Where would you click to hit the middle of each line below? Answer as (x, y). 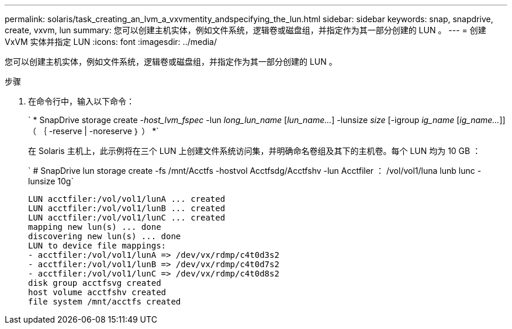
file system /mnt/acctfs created (105, 302)
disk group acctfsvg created (95, 283)
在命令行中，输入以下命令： (81, 101)
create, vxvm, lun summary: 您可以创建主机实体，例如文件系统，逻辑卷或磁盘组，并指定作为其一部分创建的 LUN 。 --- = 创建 (245, 30)
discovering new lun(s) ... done (105, 236)
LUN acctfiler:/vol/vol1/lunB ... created (127, 208)
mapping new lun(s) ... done (95, 227)
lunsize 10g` (51, 181)
